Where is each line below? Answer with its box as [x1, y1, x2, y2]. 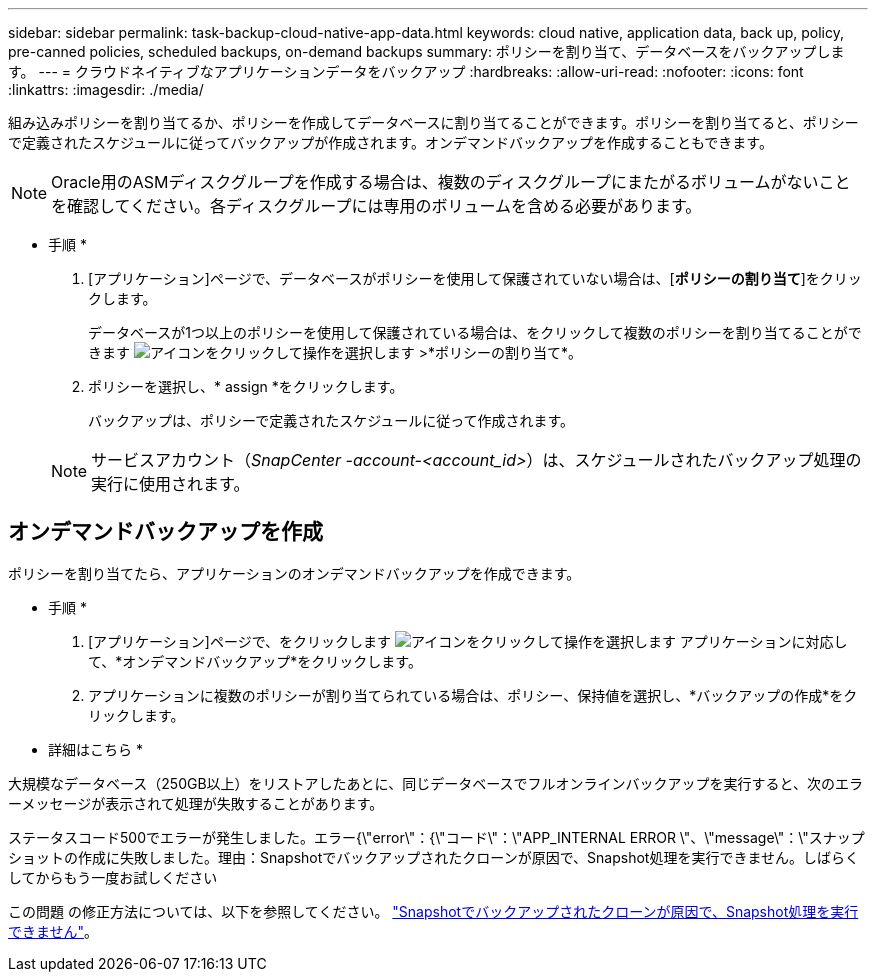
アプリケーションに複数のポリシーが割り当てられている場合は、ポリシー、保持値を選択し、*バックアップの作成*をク [88, 686, 858, 704]
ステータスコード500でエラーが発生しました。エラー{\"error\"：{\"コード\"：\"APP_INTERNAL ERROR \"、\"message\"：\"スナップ [8, 828, 865, 846]
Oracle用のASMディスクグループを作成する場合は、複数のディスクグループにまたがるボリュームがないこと [51, 172, 851, 192]
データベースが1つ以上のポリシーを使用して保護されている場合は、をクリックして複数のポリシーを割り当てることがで [88, 324, 862, 341]
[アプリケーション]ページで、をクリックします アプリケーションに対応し [88, 632, 848, 650]
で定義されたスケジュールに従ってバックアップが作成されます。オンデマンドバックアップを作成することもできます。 [8, 134, 773, 151]
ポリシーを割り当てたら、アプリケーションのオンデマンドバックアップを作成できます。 [8, 564, 581, 582]
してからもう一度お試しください [8, 868, 218, 886]
